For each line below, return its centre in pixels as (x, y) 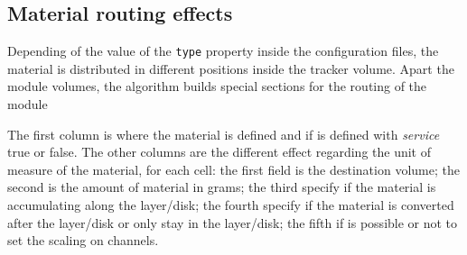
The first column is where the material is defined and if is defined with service (224, 134)
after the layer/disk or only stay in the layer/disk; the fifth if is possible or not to (233, 222)
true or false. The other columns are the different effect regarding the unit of (219, 152)
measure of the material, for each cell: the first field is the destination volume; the (233, 169)
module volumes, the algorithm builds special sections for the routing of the (217, 86)
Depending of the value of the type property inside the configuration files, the (223, 51)
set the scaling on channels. (83, 240)
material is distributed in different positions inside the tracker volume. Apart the (231, 68)
